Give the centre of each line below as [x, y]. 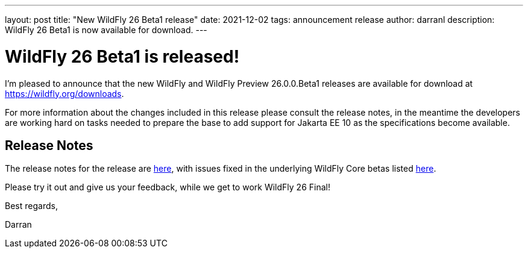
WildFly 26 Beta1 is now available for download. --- [106, 30]
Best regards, [31, 206]
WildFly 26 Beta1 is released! [122, 56]
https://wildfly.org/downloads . [64, 93]
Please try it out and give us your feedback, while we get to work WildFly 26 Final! [168, 187]
